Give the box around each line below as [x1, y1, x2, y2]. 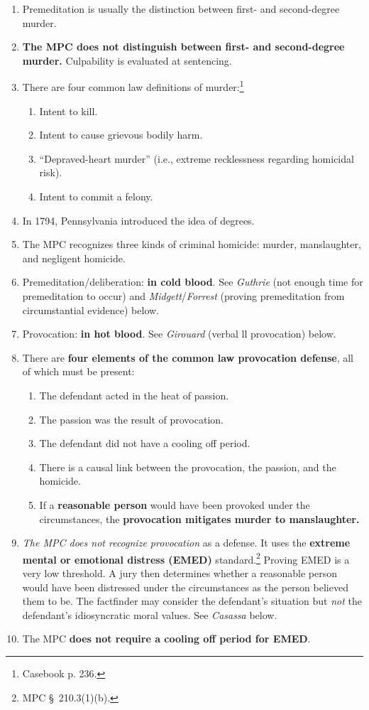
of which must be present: [22, 364, 135, 379]
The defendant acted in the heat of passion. [39, 387, 229, 402]
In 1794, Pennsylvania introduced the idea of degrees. [22, 213, 255, 227]
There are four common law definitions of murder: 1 [22, 77, 244, 95]
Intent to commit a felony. [39, 189, 153, 203]
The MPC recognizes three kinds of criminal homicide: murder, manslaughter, [22, 237, 361, 252]
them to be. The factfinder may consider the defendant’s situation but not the [22, 593, 362, 608]
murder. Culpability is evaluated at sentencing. [22, 53, 232, 68]
